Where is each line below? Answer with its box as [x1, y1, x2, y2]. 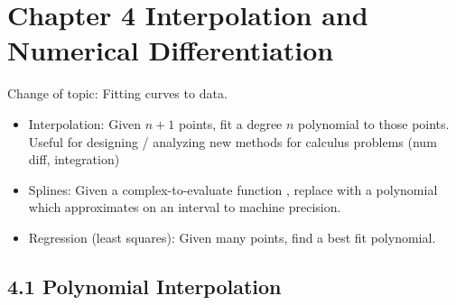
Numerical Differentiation [7, 32, 334, 69]
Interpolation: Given [28, 114, 142, 133]
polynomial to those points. [298, 114, 450, 133]
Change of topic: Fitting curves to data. [7, 84, 228, 103]
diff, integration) [28, 150, 120, 169]
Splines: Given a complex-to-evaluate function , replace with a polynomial [28, 180, 438, 199]
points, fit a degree [178, 114, 283, 133]
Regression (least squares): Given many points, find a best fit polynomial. [28, 227, 436, 246]
